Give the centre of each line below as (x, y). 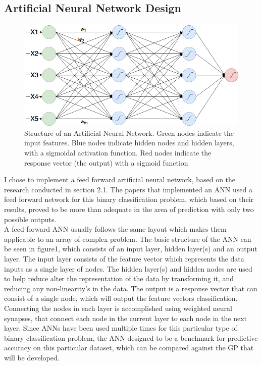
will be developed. (32, 357)
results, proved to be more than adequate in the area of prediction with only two (129, 209)
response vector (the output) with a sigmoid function (106, 162)
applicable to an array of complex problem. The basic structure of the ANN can (128, 239)
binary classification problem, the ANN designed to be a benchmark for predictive (131, 337)
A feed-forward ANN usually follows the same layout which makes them (115, 229)
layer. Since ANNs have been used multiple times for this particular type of (121, 328)
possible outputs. (30, 219)
